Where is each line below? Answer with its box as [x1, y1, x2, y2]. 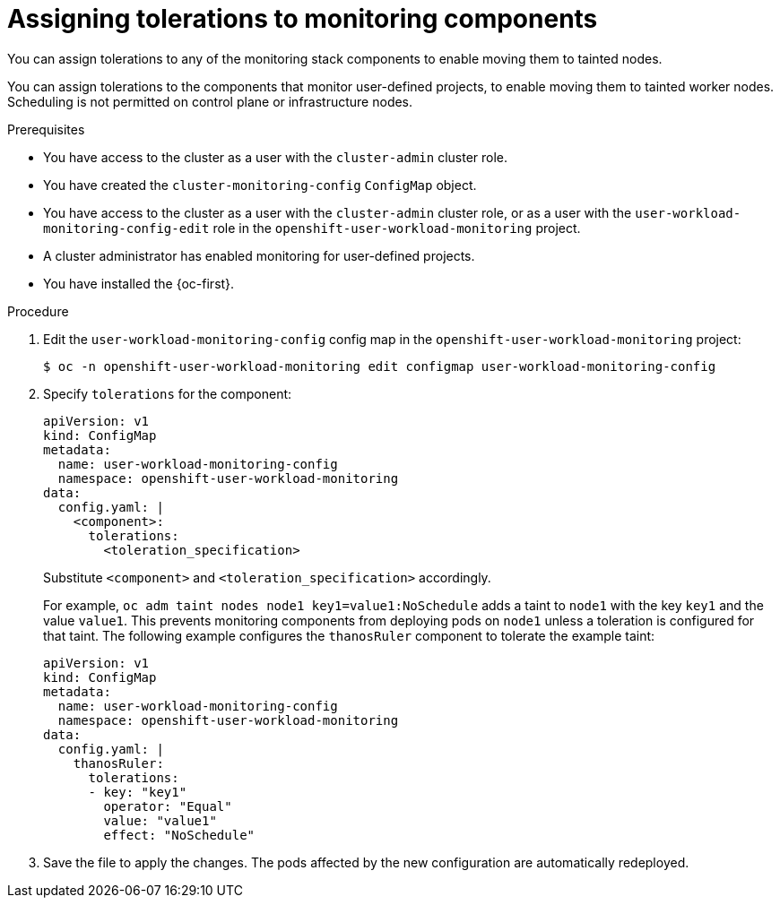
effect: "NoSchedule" [103, 827, 256, 842]
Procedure [7, 303, 69, 319]
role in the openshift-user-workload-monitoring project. [212, 220, 581, 236]
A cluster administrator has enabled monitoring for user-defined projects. [43, 247, 475, 263]
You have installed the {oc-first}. [43, 275, 235, 291]
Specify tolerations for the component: [43, 385, 292, 401]
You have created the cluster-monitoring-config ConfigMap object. [43, 177, 477, 193]
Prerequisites [7, 121, 85, 137]
